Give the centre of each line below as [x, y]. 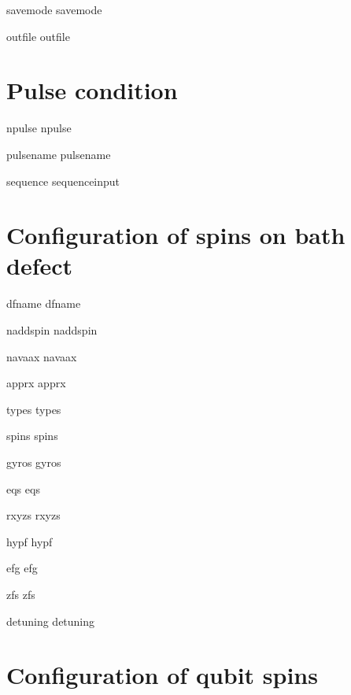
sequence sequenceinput [63, 181]
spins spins [32, 436]
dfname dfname [44, 303]
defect [40, 266]
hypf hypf [30, 541]
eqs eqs [23, 488]
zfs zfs [21, 594]
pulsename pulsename [59, 154]
